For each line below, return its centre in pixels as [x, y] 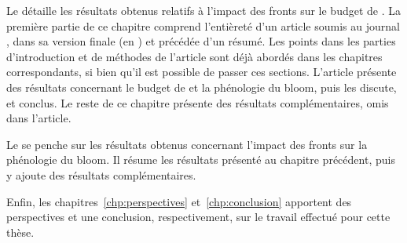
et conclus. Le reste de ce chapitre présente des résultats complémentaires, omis [198, 102]
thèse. [20, 232]
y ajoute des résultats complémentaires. [101, 174]
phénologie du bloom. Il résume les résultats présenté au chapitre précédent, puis [201, 160]
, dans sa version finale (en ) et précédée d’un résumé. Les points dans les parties [201, 41]
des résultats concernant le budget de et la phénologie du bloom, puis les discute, [202, 87]
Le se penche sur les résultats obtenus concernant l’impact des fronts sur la [187, 144]
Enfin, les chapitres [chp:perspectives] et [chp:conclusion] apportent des [179, 201]
